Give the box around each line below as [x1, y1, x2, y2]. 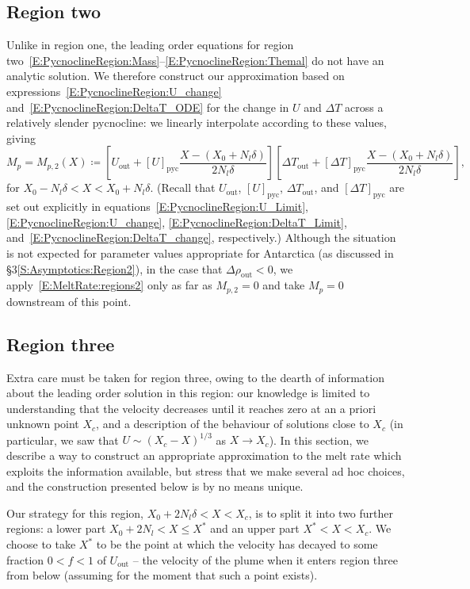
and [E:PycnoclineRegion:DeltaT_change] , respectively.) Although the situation [6, 229, 396, 246]
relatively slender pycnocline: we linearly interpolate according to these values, [6, 114, 387, 131]
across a [344, 98, 384, 115]
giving [6, 129, 36, 146]
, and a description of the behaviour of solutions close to [96, 415, 369, 432]
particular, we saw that [6, 431, 119, 448]
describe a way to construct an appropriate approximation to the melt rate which [6, 447, 402, 464]
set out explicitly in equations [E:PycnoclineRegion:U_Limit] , [6, 198, 308, 215]
